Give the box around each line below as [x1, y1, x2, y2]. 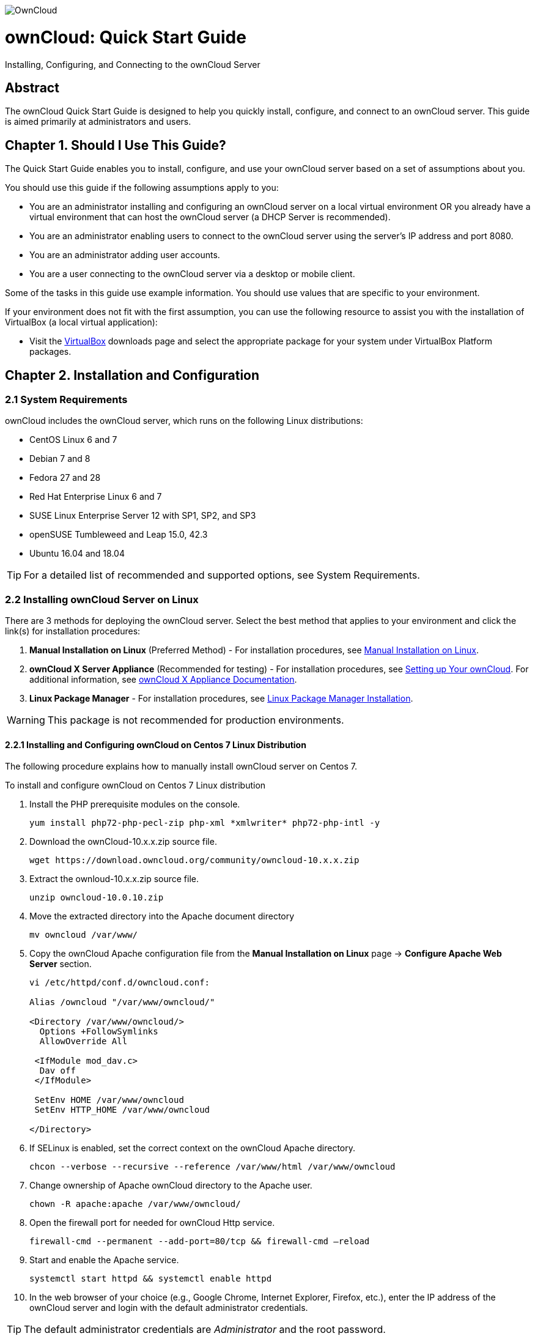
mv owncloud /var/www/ [29, 930, 138, 940]
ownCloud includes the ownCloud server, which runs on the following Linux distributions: [5, 415, 363, 426]
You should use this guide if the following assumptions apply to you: [5, 182, 279, 193]
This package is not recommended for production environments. [47, 714, 344, 727]
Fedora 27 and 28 [29, 472, 101, 483]
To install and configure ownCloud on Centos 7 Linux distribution [5, 780, 266, 791]
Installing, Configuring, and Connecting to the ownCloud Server [5, 59, 260, 70]
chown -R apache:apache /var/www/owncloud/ [29, 1199, 241, 1209]
